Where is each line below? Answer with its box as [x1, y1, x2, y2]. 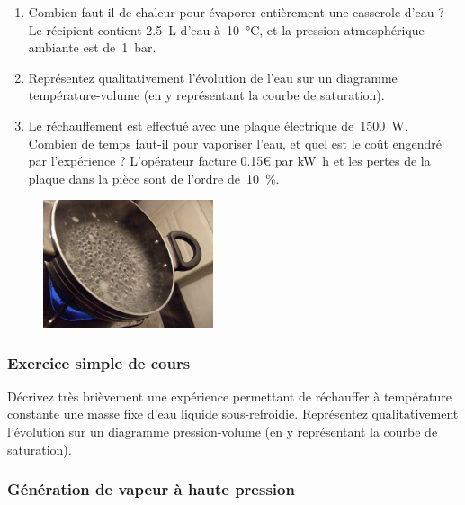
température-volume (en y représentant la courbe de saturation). [28, 86, 385, 104]
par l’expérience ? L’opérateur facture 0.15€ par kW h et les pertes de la [28, 151, 431, 170]
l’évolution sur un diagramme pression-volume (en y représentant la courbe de [7, 422, 438, 441]
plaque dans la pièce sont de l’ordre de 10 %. [28, 168, 280, 187]
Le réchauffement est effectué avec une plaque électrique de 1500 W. [28, 115, 408, 134]
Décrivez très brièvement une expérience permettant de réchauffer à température [7, 386, 452, 405]
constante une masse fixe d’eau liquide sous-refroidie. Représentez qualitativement [7, 404, 459, 423]
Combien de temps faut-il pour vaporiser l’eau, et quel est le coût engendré [28, 133, 443, 152]
